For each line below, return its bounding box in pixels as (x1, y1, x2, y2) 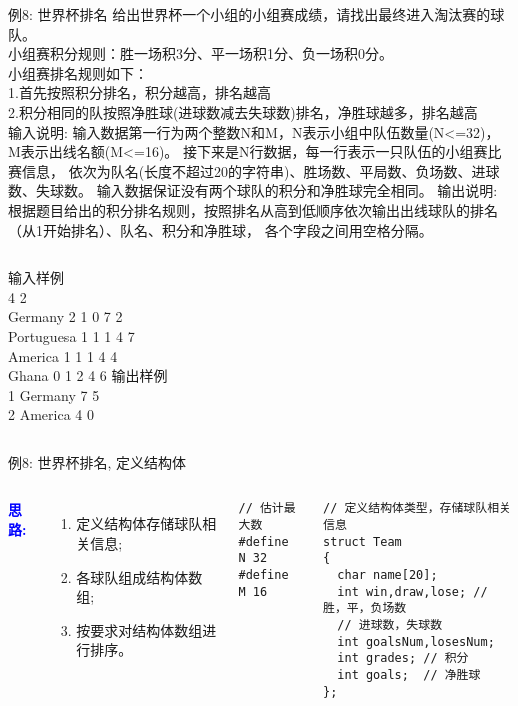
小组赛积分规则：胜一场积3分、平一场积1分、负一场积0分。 (8, 43, 393, 64)
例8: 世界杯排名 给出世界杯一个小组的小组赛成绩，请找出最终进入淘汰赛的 (8, 4, 491, 24)
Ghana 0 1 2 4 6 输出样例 (8, 365, 168, 386)
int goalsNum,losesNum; (337, 634, 495, 649)
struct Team (322, 534, 402, 549)
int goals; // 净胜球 (337, 668, 481, 683)
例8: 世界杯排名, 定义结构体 (8, 451, 187, 472)
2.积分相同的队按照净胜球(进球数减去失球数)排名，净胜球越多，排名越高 (8, 101, 478, 122)
